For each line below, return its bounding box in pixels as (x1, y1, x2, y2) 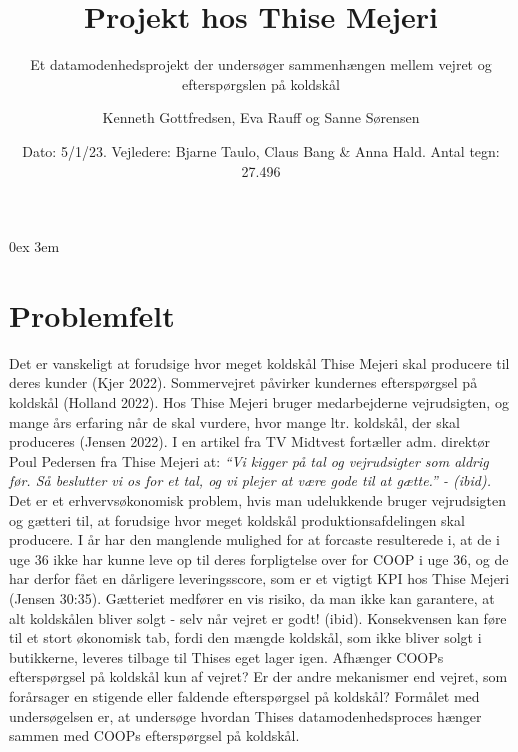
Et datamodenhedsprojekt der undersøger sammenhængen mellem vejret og (30, 54, 492, 75)
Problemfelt (9, 294, 175, 335)
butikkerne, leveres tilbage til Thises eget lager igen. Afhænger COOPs (9, 646, 444, 667)
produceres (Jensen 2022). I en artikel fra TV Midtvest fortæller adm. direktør (9, 431, 491, 452)
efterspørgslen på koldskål (182, 73, 340, 94)
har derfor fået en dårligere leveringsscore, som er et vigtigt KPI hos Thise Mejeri (9, 568, 510, 589)
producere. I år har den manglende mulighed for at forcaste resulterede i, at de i (9, 529, 500, 550)
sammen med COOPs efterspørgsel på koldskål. (9, 725, 300, 746)
